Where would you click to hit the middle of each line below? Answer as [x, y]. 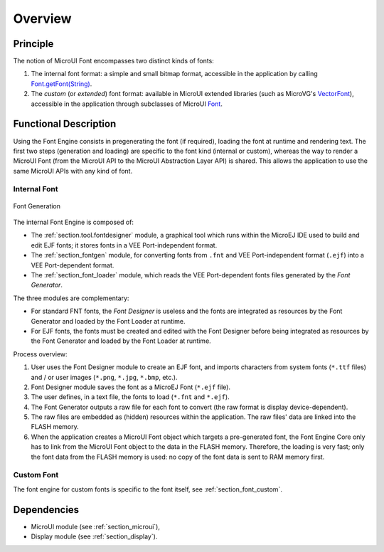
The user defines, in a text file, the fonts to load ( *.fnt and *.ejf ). [130, 397]
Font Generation [37, 206]
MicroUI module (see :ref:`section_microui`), [95, 526]
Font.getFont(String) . [62, 84]
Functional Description [65, 124]
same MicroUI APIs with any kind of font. [73, 171]
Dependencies [46, 510]
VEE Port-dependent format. [73, 265]
